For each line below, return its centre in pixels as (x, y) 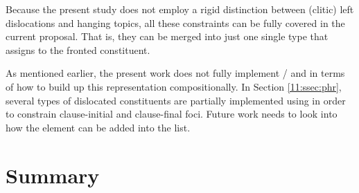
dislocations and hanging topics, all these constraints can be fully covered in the (175, 22)
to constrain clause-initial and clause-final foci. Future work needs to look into (172, 114)
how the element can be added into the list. (98, 127)
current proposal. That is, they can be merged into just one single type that (167, 36)
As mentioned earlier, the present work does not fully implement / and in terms (175, 73)
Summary (53, 175)
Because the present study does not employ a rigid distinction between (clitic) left (180, 9)
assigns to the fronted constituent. (78, 49)
